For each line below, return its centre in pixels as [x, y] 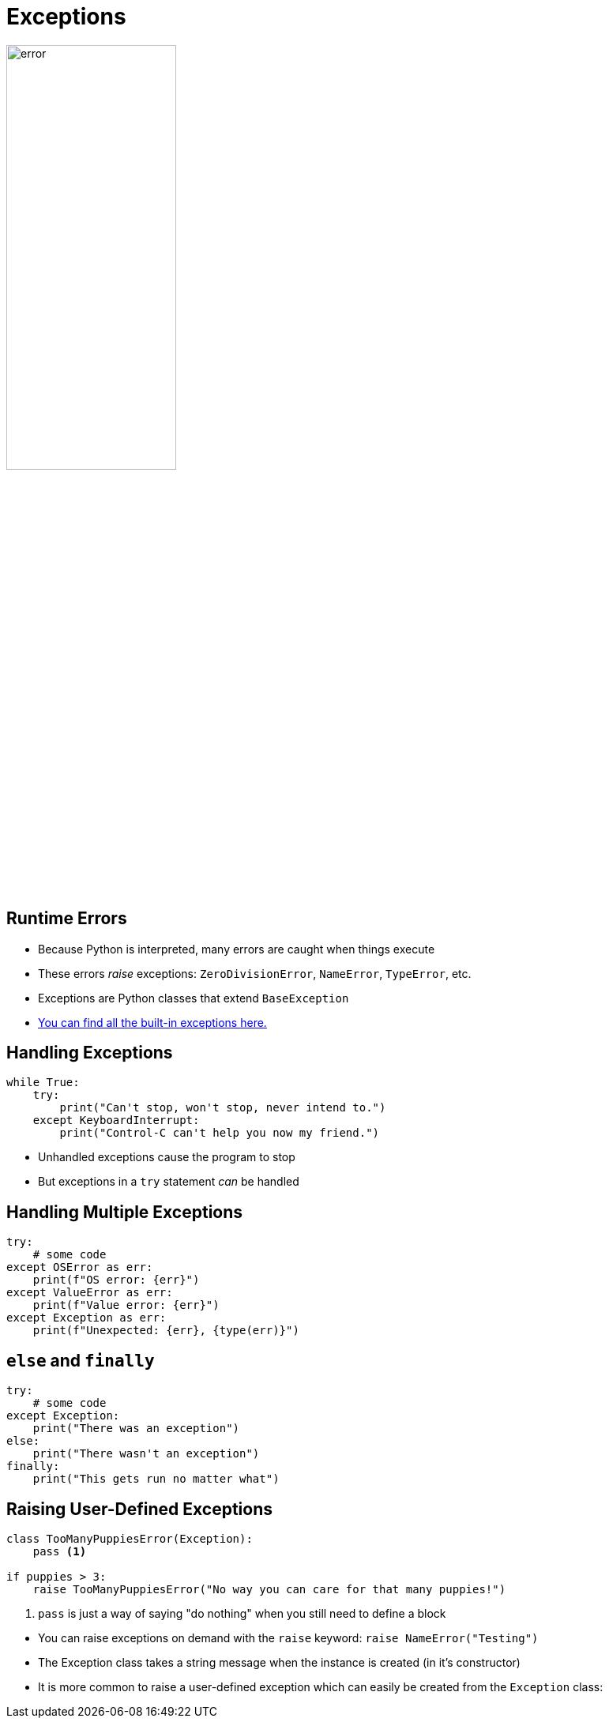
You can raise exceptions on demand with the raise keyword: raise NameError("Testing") [288, 1637]
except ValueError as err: [90, 1293]
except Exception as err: [86, 1318]
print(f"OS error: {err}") [116, 1280]
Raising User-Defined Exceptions [139, 1509]
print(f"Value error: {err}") [126, 1305]
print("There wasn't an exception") [146, 1454]
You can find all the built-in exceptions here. [152, 1022]
